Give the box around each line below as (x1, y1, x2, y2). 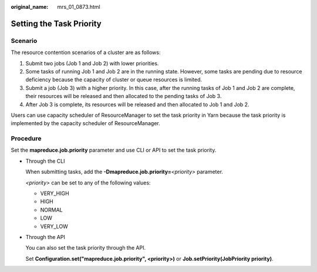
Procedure (11, 135, 42, 143)
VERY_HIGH (40, 190, 70, 197)
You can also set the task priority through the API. (25, 244, 146, 251)
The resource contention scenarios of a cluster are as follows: (11, 49, 161, 56)
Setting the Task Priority (11, 18, 102, 29)
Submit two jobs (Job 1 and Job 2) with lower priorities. (25, 59, 159, 67)
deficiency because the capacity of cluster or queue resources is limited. (25, 76, 203, 83)
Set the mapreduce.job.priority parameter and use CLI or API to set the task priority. (11, 147, 217, 154)
